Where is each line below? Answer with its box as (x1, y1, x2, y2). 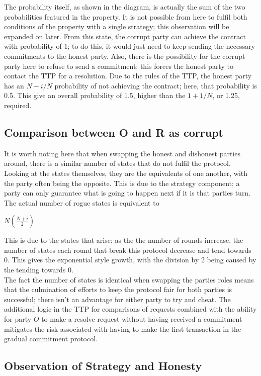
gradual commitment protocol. (4, 333, 98, 344)
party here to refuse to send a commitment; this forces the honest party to (4, 60, 233, 71)
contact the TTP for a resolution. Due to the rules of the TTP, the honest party (4, 70, 252, 81)
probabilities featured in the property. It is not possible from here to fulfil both (4, 11, 247, 22)
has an (4, 80, 24, 90)
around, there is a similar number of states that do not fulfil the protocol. (4, 158, 231, 168)
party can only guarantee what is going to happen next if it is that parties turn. (4, 187, 251, 198)
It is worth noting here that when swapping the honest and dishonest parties (4, 148, 240, 158)
